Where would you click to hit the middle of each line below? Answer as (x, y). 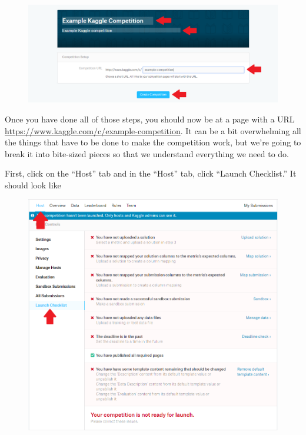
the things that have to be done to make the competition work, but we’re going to (153, 142)
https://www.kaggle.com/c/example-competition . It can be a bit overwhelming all (153, 130)
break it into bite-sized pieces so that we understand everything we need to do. (147, 153)
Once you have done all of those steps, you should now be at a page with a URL (150, 119)
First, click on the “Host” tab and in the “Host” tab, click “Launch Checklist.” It (151, 173)
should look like (33, 185)
